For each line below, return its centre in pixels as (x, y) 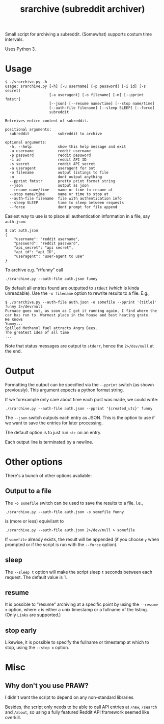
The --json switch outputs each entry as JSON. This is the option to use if (80, 418)
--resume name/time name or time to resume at (61, 190)
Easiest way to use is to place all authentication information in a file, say (78, 216)
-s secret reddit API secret (53, 164)
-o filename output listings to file (59, 173)
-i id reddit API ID (48, 160)
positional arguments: (28, 130)
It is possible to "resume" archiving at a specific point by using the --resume (82, 604)
